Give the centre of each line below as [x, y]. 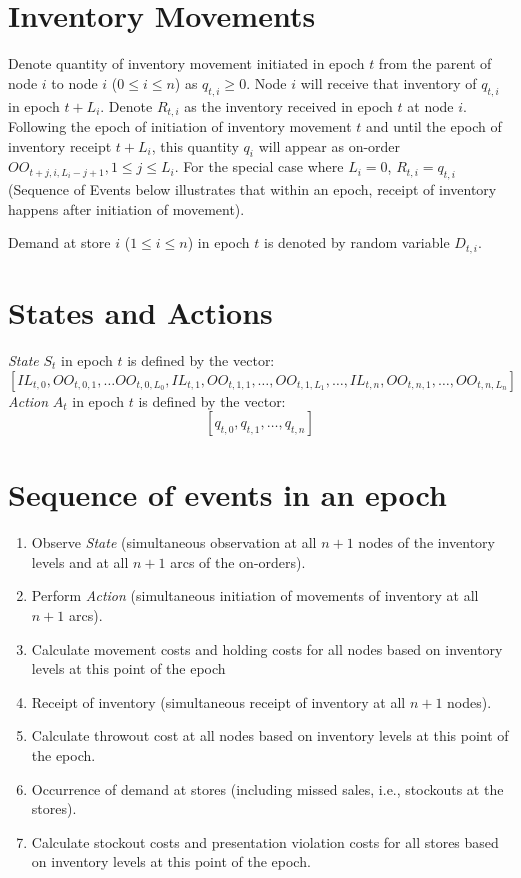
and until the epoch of [434, 125]
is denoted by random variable [356, 242]
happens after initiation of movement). [126, 208]
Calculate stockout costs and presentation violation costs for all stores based [265, 841]
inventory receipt [60, 145]
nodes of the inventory [426, 542]
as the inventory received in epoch [288, 105]
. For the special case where [259, 166]
